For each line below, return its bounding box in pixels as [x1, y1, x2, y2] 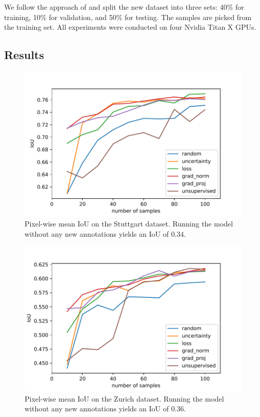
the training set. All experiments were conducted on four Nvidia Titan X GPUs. [4, 22, 256, 32]
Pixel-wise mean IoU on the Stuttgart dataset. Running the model [25, 218, 233, 229]
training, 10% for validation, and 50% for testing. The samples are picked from [4, 11, 252, 22]
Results [4, 47, 44, 63]
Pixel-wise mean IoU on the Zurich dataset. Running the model [25, 393, 224, 404]
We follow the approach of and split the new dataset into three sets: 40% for [4, 2, 244, 12]
